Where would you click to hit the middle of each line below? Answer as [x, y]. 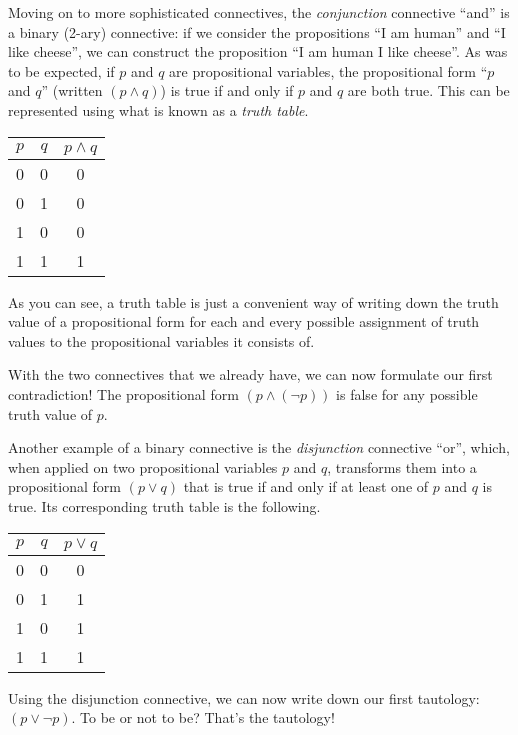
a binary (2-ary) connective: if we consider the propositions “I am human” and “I [257, 31]
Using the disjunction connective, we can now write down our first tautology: [244, 697]
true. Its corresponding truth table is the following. [164, 505]
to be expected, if [61, 70]
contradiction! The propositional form [123, 393]
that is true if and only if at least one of [306, 486]
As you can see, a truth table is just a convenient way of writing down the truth [253, 301]
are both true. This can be [428, 90]
